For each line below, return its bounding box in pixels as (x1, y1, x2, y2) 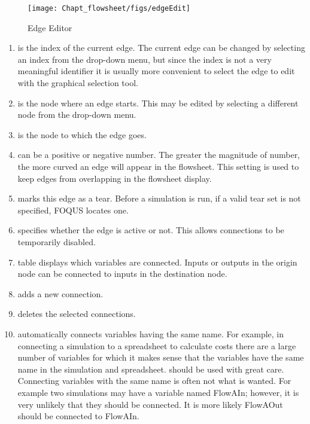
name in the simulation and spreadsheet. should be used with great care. (17, 362, 284, 375)
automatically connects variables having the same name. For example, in (17, 327, 284, 340)
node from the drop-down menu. (17, 108, 136, 121)
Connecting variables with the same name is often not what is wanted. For (17, 374, 291, 387)
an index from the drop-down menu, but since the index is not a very (17, 53, 272, 65)
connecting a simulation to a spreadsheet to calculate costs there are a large (17, 339, 296, 352)
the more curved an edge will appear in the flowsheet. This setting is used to (17, 160, 299, 172)
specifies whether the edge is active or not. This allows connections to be (17, 224, 284, 236)
